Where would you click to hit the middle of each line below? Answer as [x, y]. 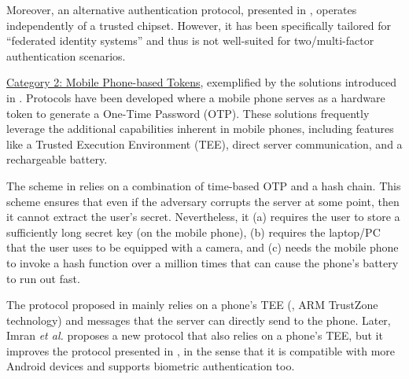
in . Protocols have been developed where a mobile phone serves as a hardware [196, 97]
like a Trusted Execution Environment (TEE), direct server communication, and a [204, 144]
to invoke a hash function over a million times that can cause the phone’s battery [203, 262]
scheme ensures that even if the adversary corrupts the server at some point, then [203, 201]
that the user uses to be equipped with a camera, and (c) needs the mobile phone [203, 247]
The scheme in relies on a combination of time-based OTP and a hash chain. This [204, 185]
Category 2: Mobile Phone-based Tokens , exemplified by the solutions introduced [202, 82]
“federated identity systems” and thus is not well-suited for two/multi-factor [190, 40]
